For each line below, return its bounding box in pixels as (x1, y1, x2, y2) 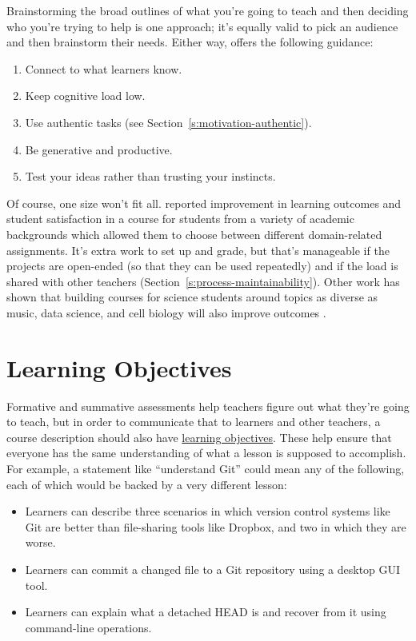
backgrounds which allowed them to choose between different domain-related (6, 225, 382, 242)
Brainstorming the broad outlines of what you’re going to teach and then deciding (6, 2, 409, 18)
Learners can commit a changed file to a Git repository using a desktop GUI (25, 560, 401, 577)
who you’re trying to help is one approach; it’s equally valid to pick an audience (6, 18, 398, 34)
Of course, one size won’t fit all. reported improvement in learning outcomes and (6, 194, 402, 211)
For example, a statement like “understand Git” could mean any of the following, (6, 460, 405, 476)
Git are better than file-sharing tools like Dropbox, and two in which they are (25, 518, 406, 535)
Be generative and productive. (25, 141, 173, 157)
